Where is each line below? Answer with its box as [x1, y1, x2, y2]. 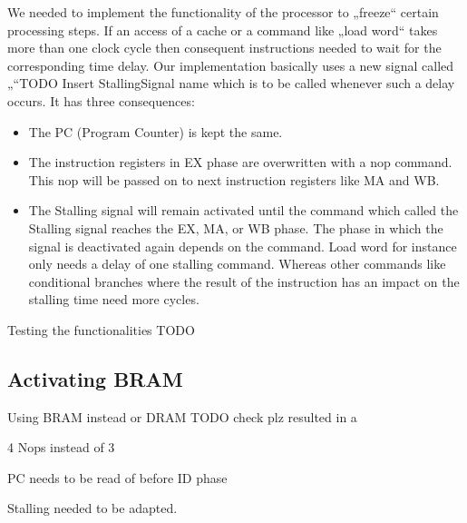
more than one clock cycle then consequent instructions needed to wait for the [7, 38, 442, 57]
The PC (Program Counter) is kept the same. [28, 122, 283, 141]
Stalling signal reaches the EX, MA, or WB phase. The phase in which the [28, 218, 443, 237]
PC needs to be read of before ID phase [7, 468, 228, 487]
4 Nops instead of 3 [7, 438, 115, 457]
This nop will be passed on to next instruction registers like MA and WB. [28, 170, 440, 189]
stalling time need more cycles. [28, 290, 199, 309]
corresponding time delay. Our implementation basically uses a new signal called [7, 55, 454, 74]
